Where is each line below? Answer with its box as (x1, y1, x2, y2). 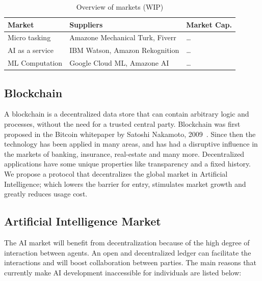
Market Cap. (186, 19, 232, 30)
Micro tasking (8, 32, 51, 43)
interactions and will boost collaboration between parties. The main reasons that (4, 257, 256, 268)
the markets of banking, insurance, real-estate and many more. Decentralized (4, 148, 245, 159)
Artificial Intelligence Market (4, 213, 161, 229)
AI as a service (8, 45, 54, 55)
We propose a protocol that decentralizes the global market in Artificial (4, 168, 228, 179)
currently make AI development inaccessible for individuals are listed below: (4, 267, 242, 277)
